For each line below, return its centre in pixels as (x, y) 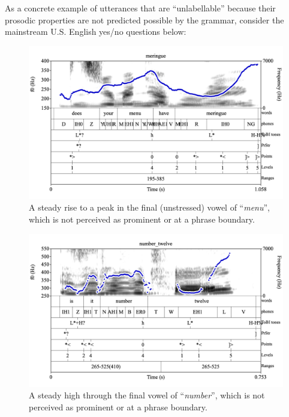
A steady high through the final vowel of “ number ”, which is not (147, 395)
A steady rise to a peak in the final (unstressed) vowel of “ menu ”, (149, 207)
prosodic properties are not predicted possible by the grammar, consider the (144, 19)
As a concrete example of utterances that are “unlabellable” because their (140, 8)
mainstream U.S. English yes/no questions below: (96, 31)
